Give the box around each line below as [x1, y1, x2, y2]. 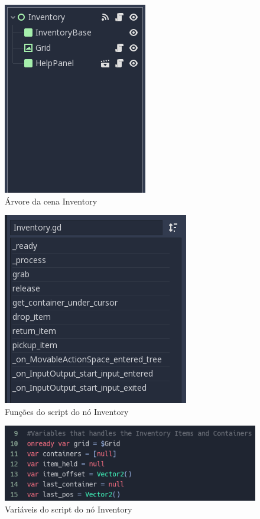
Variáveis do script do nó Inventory [5, 503, 132, 515]
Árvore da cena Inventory [5, 194, 97, 207]
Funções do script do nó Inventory [5, 405, 129, 417]
